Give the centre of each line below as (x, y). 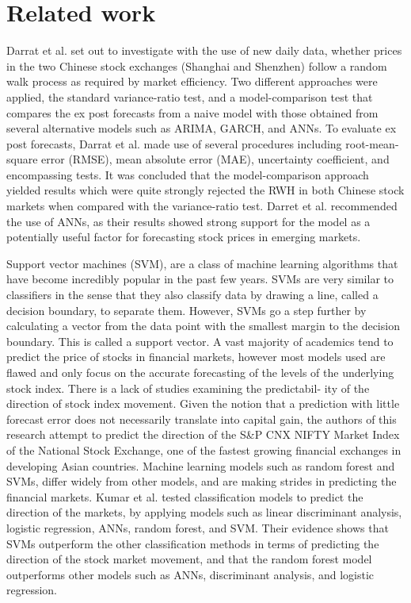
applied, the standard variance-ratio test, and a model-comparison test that (190, 96)
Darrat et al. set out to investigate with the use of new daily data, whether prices (204, 50)
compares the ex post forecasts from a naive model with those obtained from (192, 112)
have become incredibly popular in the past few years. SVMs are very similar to (200, 279)
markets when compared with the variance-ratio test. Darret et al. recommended (202, 206)
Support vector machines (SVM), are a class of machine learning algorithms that (202, 263)
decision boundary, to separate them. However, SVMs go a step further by (186, 310)
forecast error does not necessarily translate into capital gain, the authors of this (202, 419)
